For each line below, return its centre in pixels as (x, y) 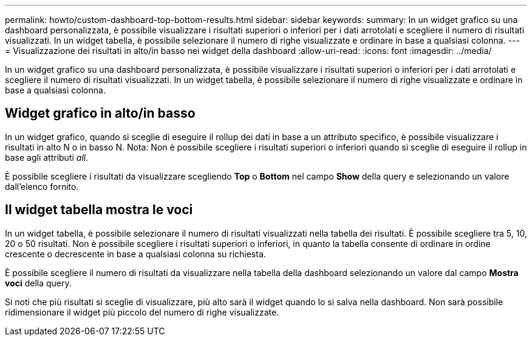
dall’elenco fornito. (42, 186)
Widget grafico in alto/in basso (100, 113)
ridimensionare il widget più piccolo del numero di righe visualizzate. (142, 312)
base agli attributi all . (47, 157)
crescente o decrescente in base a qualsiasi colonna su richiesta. (135, 254)
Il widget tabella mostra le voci (99, 210)
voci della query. (38, 283)
